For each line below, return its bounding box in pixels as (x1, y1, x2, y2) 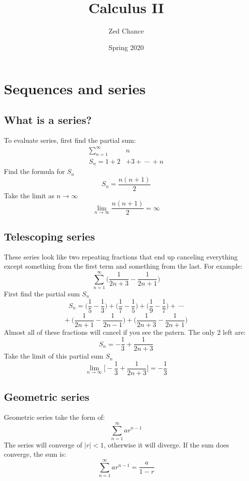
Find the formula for (4, 166, 65, 176)
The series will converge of (4, 439, 83, 449)
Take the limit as (4, 190, 54, 200)
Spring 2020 (108, 42, 144, 52)
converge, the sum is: (4, 449, 66, 459)
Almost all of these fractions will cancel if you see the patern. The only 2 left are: (4, 326, 246, 337)
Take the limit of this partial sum (4, 351, 103, 361)
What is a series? (4, 112, 92, 127)
